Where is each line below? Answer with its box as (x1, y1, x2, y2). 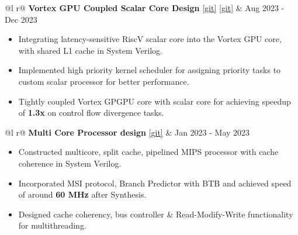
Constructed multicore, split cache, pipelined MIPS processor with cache (18, 146, 279, 158)
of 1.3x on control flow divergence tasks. (18, 106, 164, 119)
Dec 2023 (5, 13, 37, 25)
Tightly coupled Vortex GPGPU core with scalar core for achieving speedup (18, 95, 291, 107)
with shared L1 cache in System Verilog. (18, 44, 162, 56)
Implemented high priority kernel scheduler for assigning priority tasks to (18, 64, 281, 76)
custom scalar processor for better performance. (18, 75, 189, 87)
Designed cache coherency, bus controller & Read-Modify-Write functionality (18, 208, 293, 220)
